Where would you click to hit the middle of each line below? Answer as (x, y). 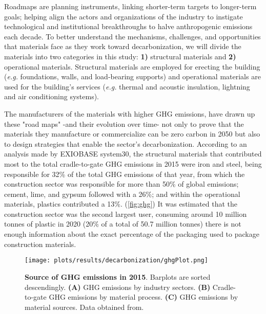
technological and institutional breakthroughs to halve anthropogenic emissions (128, 26)
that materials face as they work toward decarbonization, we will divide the (123, 46)
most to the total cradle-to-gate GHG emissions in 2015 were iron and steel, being (133, 163)
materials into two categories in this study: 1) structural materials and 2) (120, 56)
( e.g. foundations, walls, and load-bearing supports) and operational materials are (132, 76)
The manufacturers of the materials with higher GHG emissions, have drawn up (130, 113)
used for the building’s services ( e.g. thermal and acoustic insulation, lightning (127, 86)
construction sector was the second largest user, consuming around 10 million (126, 214)
